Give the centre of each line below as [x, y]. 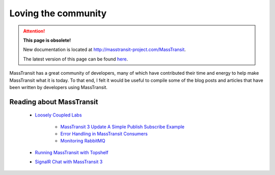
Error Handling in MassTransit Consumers [104, 134]
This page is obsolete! [47, 40]
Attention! [34, 31]
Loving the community [58, 13]
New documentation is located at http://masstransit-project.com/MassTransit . [104, 50]
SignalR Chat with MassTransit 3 [69, 162]
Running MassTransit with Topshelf [72, 152]
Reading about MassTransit [54, 102]
